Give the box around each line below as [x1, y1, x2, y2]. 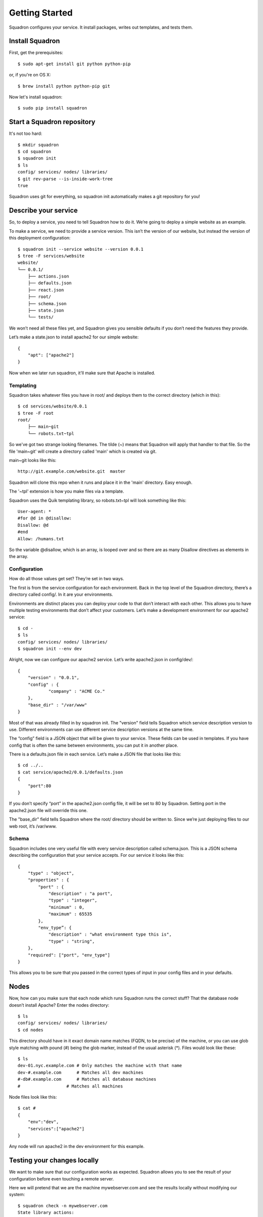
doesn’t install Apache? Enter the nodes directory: [9, 1002, 110, 1008]
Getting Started [9, 7, 73, 18]
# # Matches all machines [18, 1083, 123, 1089]
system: [9, 1192, 25, 1198]
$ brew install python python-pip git [18, 83, 111, 89]
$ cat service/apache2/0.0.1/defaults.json [18, 769, 123, 775]
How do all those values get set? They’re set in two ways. [9, 576, 124, 582]
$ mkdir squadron [18, 142, 59, 148]
